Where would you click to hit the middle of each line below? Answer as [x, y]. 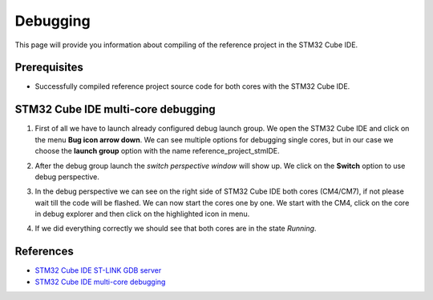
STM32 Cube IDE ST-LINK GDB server [98, 270]
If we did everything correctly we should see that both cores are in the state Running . [176, 229]
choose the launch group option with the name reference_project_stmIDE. [157, 151]
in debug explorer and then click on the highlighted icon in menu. [142, 214]
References [44, 252]
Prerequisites [49, 68]
